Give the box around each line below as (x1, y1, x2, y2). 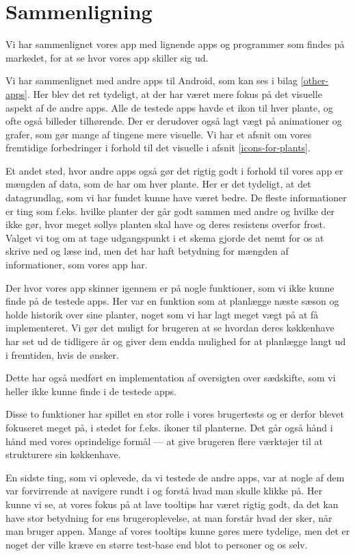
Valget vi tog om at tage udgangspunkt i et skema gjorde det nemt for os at (5, 230, 324, 244)
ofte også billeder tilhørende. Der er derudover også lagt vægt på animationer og (5, 114, 342, 128)
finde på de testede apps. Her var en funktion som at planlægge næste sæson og (5, 294, 339, 308)
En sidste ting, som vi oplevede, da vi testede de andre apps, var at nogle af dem (5, 470, 345, 484)
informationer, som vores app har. (5, 257, 148, 272)
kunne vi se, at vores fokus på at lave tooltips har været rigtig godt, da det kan (5, 496, 339, 511)
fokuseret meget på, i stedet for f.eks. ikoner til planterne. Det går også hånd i (5, 420, 333, 434)
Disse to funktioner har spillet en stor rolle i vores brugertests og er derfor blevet (5, 407, 344, 421)
